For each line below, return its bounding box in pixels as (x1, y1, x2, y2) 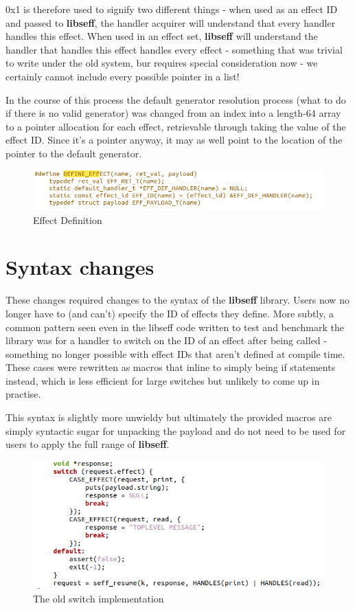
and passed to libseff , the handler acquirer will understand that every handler (5, 15, 336, 30)
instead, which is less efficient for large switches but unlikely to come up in (5, 373, 320, 387)
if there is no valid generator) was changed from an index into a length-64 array (5, 106, 341, 120)
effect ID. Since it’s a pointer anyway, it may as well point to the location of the (5, 133, 343, 147)
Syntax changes (5, 253, 154, 281)
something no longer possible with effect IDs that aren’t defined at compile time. (5, 346, 345, 361)
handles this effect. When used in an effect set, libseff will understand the (5, 29, 318, 43)
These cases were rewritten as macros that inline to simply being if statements (5, 360, 336, 374)
